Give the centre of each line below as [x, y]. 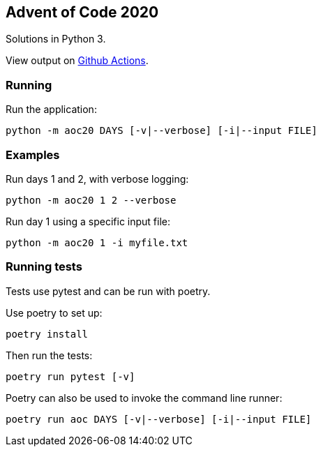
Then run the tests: [49, 355]
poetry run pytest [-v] [70, 376]
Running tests [44, 267]
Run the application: [51, 110]
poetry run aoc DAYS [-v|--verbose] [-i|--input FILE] [159, 419]
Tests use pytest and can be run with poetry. [108, 291]
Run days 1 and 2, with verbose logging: [97, 179]
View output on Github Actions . [77, 61]
